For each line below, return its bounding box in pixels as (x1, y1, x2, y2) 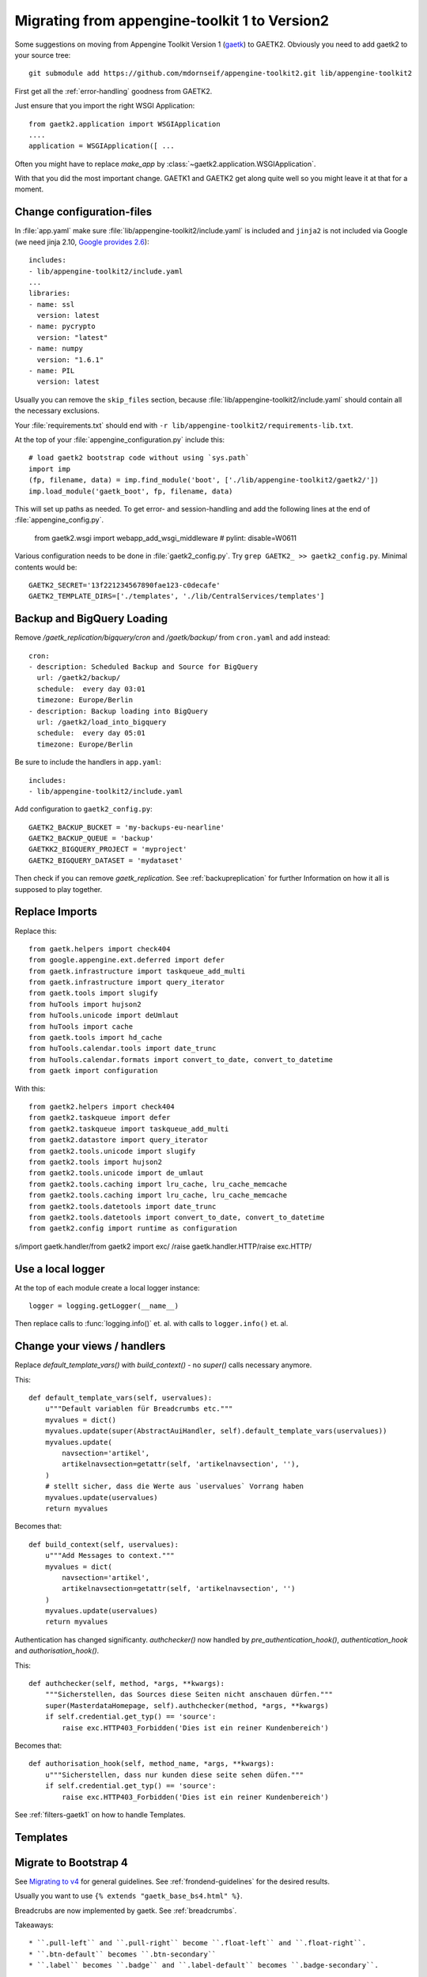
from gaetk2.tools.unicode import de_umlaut (28, 1169, 205, 1178)
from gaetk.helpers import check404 (28, 944, 171, 953)
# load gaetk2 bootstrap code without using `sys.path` (28, 453, 250, 463)
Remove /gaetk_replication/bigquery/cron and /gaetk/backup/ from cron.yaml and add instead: (14, 633, 331, 642)
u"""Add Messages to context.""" (44, 1551, 176, 1560)
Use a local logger (14, 1262, 105, 1276)
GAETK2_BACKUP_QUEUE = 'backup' (28, 834, 154, 843)
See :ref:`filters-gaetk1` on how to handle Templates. (14, 1809, 186, 1819)
